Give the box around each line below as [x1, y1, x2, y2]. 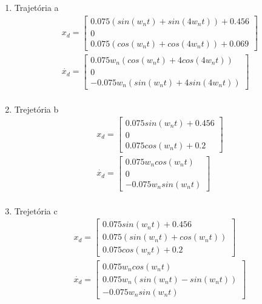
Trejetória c [14, 204, 58, 217]
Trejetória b [14, 102, 59, 115]
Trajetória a [14, 1, 59, 13]
